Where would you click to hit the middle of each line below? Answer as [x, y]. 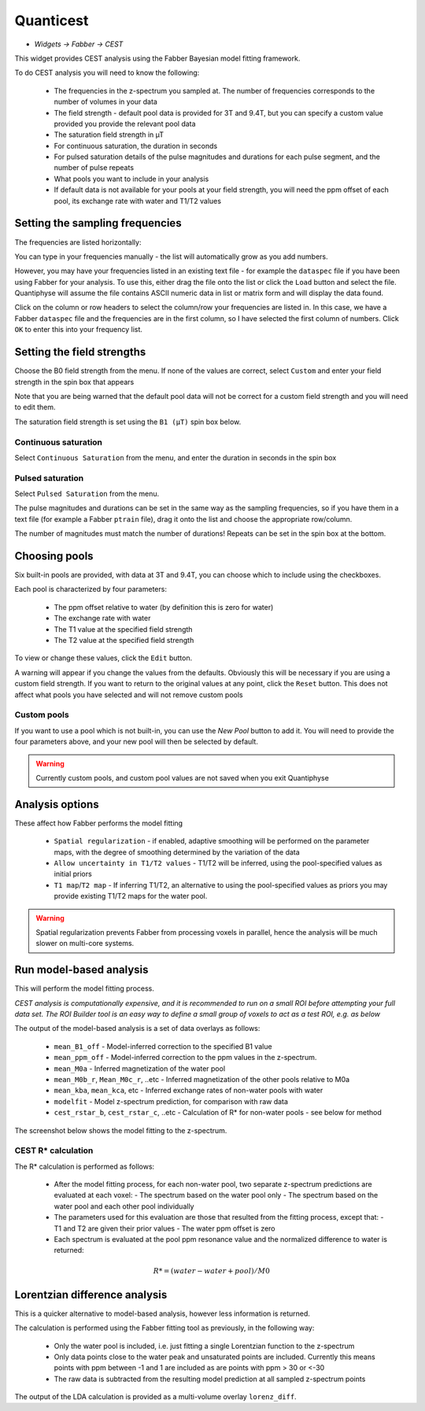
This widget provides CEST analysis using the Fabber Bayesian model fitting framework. [157, 58]
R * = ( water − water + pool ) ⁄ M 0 [212, 1271]
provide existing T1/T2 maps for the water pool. [131, 896]
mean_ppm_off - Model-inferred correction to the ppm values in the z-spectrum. [185, 1058]
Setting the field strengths [80, 352]
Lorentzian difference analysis [91, 1295]
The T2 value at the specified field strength [124, 641]
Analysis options [57, 804]
